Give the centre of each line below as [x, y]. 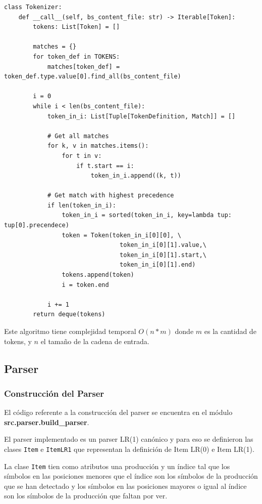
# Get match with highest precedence [111, 196]
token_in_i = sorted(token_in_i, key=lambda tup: [147, 215]
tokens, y [18, 341]
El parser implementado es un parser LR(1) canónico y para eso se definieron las [129, 439]
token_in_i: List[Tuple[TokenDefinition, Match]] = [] [141, 116]
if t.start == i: [105, 166]
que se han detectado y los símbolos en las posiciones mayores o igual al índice [125, 486]
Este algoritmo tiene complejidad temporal [70, 331]
